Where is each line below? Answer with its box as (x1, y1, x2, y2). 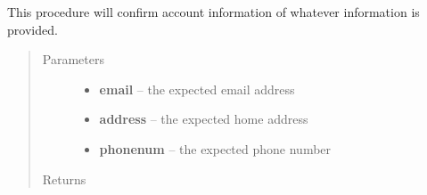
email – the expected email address (99, 79, 295, 98)
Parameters (42, 50, 104, 69)
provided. (7, 20, 58, 38)
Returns (42, 169, 86, 188)
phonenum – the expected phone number (99, 139, 332, 158)
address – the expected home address (99, 110, 308, 128)
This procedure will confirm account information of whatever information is (7, 3, 420, 20)
